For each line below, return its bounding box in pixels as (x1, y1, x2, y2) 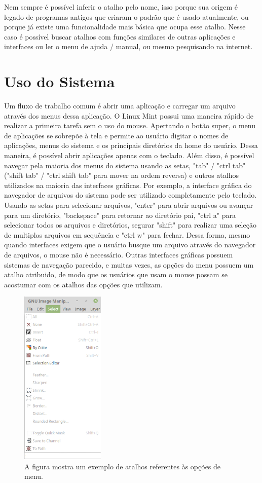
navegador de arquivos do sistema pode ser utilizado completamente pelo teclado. (4, 190, 257, 200)
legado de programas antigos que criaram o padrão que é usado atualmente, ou (4, 11, 249, 22)
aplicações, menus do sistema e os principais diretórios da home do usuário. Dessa (4, 140, 258, 151)
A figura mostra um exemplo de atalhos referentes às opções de (24, 461, 221, 471)
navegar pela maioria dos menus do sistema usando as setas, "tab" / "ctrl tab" (4, 160, 246, 170)
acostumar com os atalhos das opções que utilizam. (4, 279, 163, 289)
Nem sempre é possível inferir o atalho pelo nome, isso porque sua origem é (4, 2, 238, 12)
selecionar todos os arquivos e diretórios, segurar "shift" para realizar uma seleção (4, 219, 256, 230)
